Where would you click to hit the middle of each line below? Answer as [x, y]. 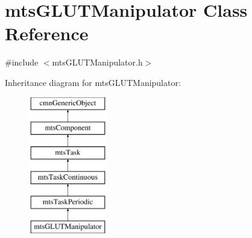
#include [22, 62]
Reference [47, 33]
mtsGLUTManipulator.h [97, 62]
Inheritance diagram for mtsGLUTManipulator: [93, 82]
